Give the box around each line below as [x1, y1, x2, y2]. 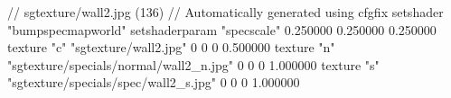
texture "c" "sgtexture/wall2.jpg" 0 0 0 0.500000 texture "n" [7, 38, 335, 57]
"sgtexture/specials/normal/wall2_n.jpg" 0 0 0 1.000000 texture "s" [7, 55, 380, 74]
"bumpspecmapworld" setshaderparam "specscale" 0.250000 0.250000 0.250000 [7, 20, 437, 39]
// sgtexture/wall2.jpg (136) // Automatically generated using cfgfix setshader [7, 3, 444, 21]
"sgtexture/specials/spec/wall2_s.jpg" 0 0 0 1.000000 [7, 73, 300, 92]
